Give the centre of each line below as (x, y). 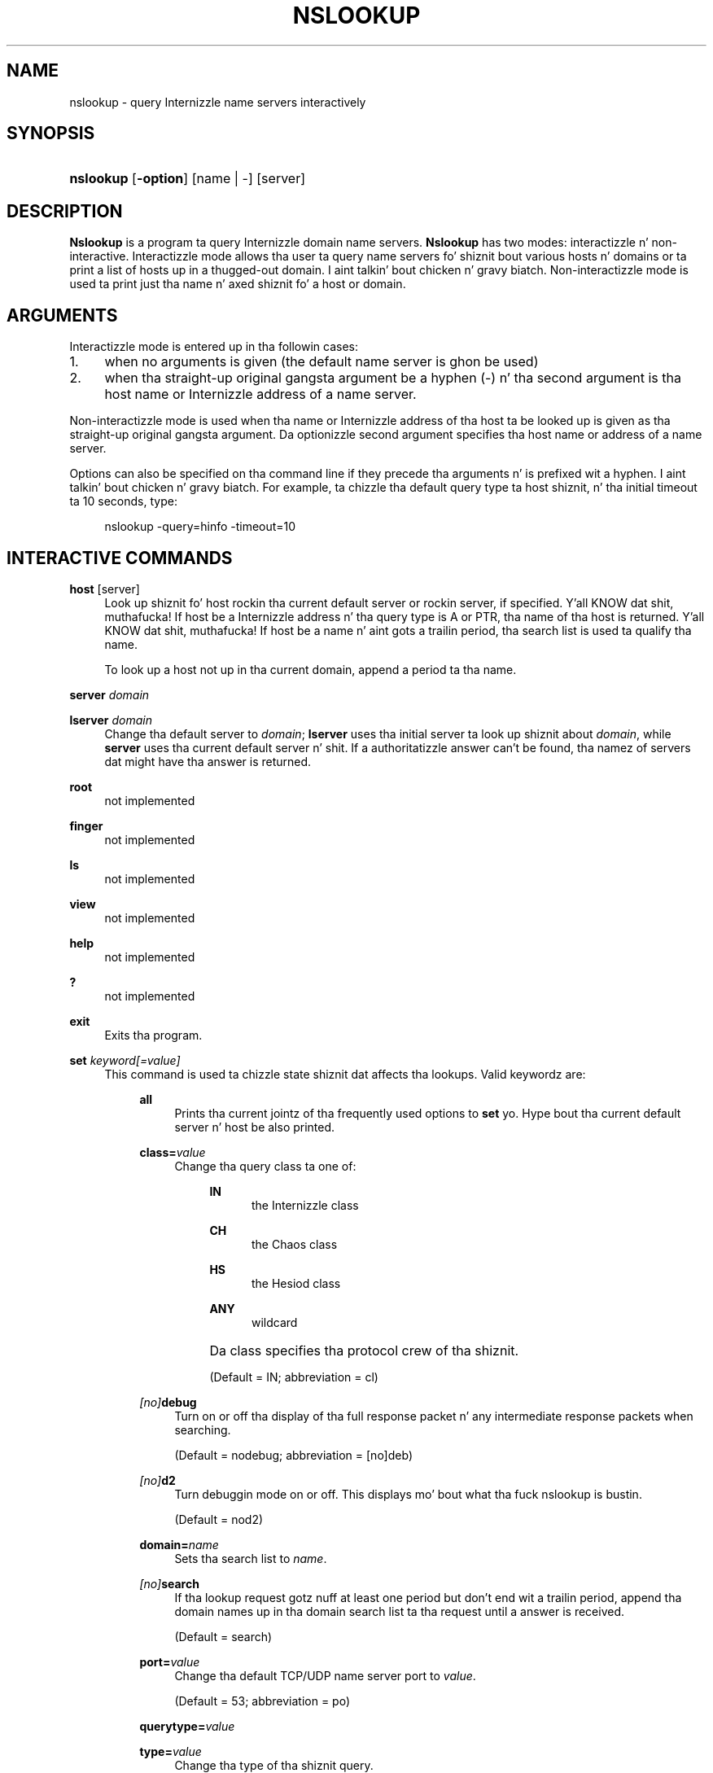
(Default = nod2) (219, 1519)
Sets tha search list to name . (251, 1558)
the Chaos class (295, 1244)
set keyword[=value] (125, 1060)
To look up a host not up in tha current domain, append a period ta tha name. (311, 669)
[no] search (169, 1583)
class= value (173, 1152)
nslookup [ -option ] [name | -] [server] (188, 179)
